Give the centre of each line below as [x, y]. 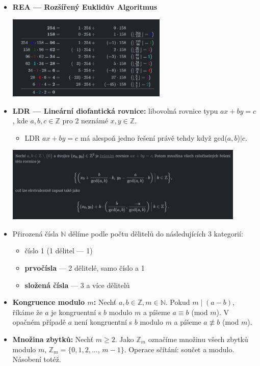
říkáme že [28, 312]
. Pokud [178, 302]
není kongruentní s [103, 322]
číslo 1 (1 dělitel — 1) [59, 251]
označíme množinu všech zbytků [198, 339]
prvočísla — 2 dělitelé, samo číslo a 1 [85, 268]
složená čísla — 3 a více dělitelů [77, 285]
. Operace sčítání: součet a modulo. [179, 349]
